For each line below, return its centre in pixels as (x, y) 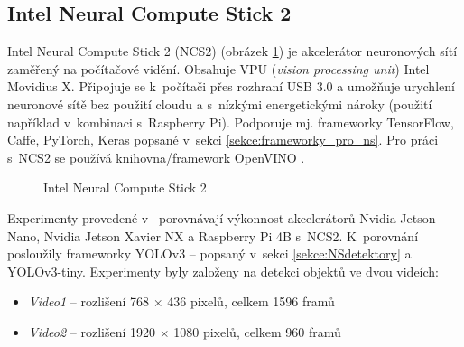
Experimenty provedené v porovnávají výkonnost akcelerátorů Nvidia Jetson (222, 217)
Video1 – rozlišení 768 (89, 301)
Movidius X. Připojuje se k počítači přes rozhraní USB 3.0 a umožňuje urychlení (231, 86)
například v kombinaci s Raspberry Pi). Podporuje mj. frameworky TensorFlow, (231, 122)
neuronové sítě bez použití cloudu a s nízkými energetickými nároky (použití (220, 103)
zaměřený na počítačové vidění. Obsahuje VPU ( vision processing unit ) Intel (218, 68)
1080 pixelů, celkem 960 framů (257, 331)
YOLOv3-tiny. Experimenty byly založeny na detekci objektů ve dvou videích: (223, 271)
